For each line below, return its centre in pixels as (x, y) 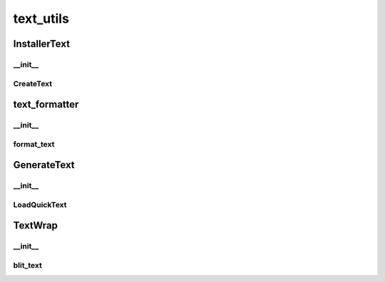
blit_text (27, 265)
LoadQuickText (40, 204)
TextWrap (36, 225)
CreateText (33, 83)
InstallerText (42, 44)
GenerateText (44, 165)
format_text (34, 144)
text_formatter (46, 104)
